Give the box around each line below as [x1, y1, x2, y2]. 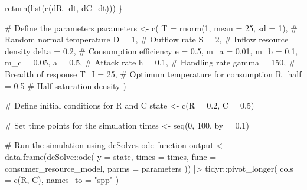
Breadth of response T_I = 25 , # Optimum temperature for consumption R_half [5, 67, 302, 80]
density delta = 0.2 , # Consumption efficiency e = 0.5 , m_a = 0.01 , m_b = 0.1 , [5, 44, 298, 57]
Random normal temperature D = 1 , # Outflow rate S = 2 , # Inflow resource [5, 33, 289, 45]
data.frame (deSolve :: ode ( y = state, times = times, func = [5, 150, 217, 162]
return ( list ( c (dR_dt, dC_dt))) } [5, 2, 123, 14]
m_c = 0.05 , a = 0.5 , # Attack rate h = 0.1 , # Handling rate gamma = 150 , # [5, 56, 296, 68]
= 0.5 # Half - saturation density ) [5, 79, 126, 91]
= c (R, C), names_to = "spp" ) [5, 173, 119, 186]
